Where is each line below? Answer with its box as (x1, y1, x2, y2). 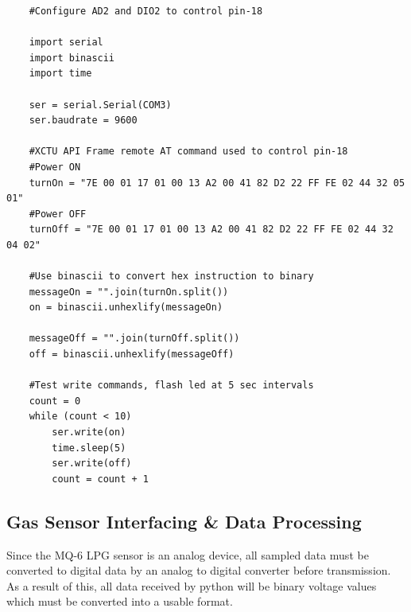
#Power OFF (29, 208, 87, 220)
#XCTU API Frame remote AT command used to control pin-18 (29, 146, 348, 158)
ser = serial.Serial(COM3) (29, 99, 172, 111)
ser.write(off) (52, 458, 132, 470)
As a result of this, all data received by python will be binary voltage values (6, 577, 377, 594)
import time (29, 68, 92, 80)
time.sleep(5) (52, 442, 126, 454)
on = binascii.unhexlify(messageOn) (29, 302, 223, 314)
